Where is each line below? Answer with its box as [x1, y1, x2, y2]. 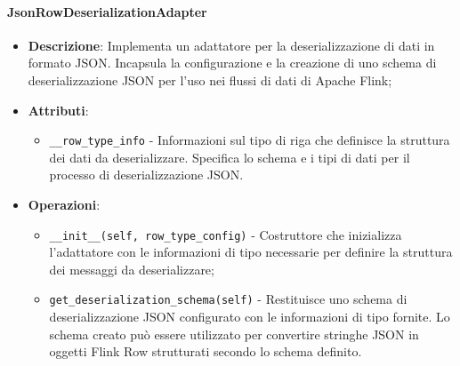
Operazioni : [28, 195, 101, 214]
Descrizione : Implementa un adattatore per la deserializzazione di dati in [28, 36, 435, 54]
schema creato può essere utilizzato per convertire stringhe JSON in [49, 324, 419, 343]
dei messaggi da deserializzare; [49, 259, 214, 278]
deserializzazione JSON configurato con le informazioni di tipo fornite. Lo [49, 307, 450, 326]
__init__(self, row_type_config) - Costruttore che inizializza [49, 225, 402, 243]
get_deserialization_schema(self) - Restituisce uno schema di [49, 290, 408, 308]
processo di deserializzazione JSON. [49, 165, 244, 184]
